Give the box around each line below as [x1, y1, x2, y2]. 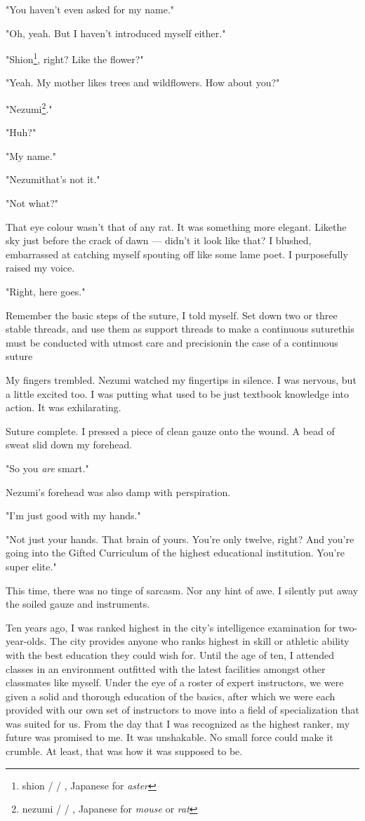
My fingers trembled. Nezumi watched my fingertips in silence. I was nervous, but [6, 373, 357, 387]
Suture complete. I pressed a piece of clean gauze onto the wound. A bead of [6, 423, 335, 438]
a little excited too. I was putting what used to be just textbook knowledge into [6, 386, 350, 401]
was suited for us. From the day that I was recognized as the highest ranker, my [6, 716, 350, 730]
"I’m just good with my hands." [6, 508, 141, 523]
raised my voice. [6, 260, 75, 275]
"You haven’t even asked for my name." [6, 2, 175, 16]
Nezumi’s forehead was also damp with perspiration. [6, 484, 231, 499]
